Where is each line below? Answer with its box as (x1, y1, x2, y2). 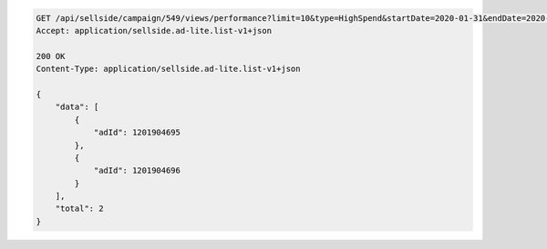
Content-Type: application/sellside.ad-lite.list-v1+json (36, 64, 301, 75)
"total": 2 (55, 204, 104, 214)
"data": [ (55, 102, 99, 113)
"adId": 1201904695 (93, 127, 181, 138)
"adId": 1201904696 (93, 165, 181, 176)
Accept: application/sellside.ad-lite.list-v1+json (36, 25, 273, 35)
